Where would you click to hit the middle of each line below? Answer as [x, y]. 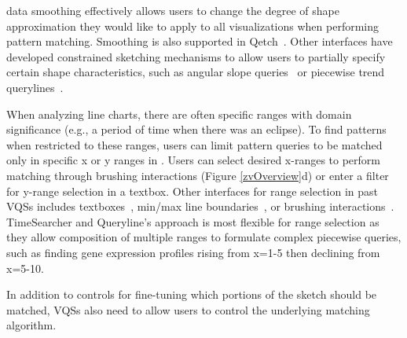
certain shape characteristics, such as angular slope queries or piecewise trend [196, 72]
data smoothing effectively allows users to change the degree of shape [173, 10]
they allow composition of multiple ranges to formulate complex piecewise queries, [204, 237]
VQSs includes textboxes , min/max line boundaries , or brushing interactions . [200, 206]
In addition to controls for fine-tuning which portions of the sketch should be [192, 294]
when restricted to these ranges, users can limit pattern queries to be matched [194, 144]
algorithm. [31, 325]
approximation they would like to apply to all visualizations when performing [192, 26]
